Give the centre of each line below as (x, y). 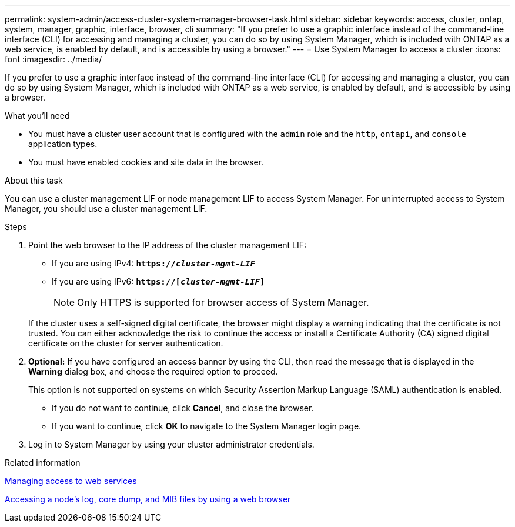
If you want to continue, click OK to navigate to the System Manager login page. (207, 426)
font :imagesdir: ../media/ (53, 59)
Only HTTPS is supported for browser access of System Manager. (223, 302)
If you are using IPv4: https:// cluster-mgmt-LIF (153, 263)
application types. (63, 144)
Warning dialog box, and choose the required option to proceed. (153, 371)
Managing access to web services (71, 481)
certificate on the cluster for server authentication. (126, 343)
